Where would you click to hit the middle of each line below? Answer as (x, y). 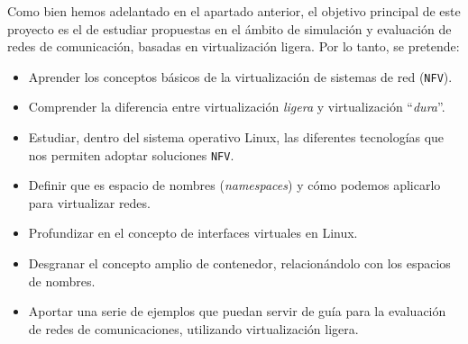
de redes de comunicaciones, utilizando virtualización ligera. (193, 328)
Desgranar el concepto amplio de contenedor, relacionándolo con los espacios (239, 263)
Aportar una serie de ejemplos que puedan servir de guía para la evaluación (237, 311)
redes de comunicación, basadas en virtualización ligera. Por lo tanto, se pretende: (234, 46)
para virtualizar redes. (89, 202)
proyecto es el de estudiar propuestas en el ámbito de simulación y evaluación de (229, 28)
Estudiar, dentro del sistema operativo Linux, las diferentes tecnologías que (236, 137)
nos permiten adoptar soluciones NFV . (131, 154)
